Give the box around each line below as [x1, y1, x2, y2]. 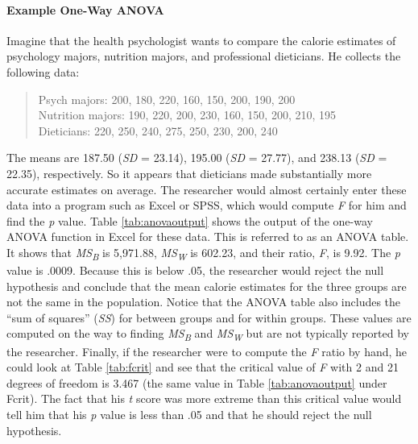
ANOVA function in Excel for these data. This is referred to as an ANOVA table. [6, 228, 409, 245]
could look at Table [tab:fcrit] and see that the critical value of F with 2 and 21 [6, 359, 399, 376]
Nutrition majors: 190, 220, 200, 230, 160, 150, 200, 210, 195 [38, 106, 337, 123]
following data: [6, 63, 80, 80]
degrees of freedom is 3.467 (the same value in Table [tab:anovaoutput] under [6, 374, 387, 391]
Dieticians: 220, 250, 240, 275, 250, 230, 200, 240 [38, 122, 278, 139]
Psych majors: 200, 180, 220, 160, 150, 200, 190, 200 [38, 90, 296, 107]
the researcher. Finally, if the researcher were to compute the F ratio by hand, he [6, 342, 408, 359]
